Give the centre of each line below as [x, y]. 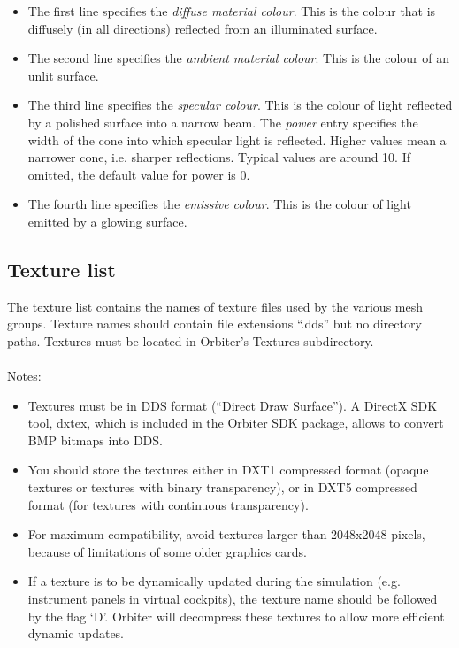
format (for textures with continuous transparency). [168, 504]
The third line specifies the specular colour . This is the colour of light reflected [240, 105]
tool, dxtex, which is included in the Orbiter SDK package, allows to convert [236, 423]
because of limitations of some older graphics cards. [167, 551]
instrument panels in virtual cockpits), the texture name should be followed [233, 599]
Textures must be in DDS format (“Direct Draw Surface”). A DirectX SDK [233, 405]
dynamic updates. [76, 633]
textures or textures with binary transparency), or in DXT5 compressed [222, 487]
